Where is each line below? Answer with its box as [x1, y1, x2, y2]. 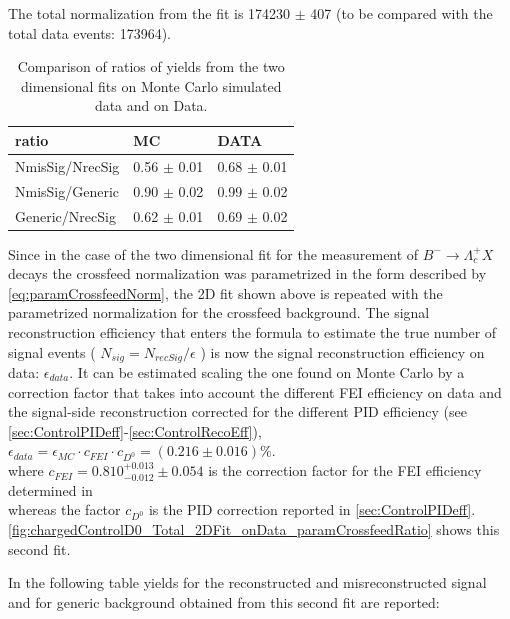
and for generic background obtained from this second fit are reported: [8, 591, 440, 612]
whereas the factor [8, 499, 121, 520]
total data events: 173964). [8, 22, 172, 43]
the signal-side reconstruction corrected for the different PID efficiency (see [8, 401, 467, 422]
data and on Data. [94, 95, 208, 116]
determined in [8, 479, 93, 500]
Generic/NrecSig [15, 205, 116, 226]
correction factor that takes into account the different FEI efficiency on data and [8, 381, 502, 402]
